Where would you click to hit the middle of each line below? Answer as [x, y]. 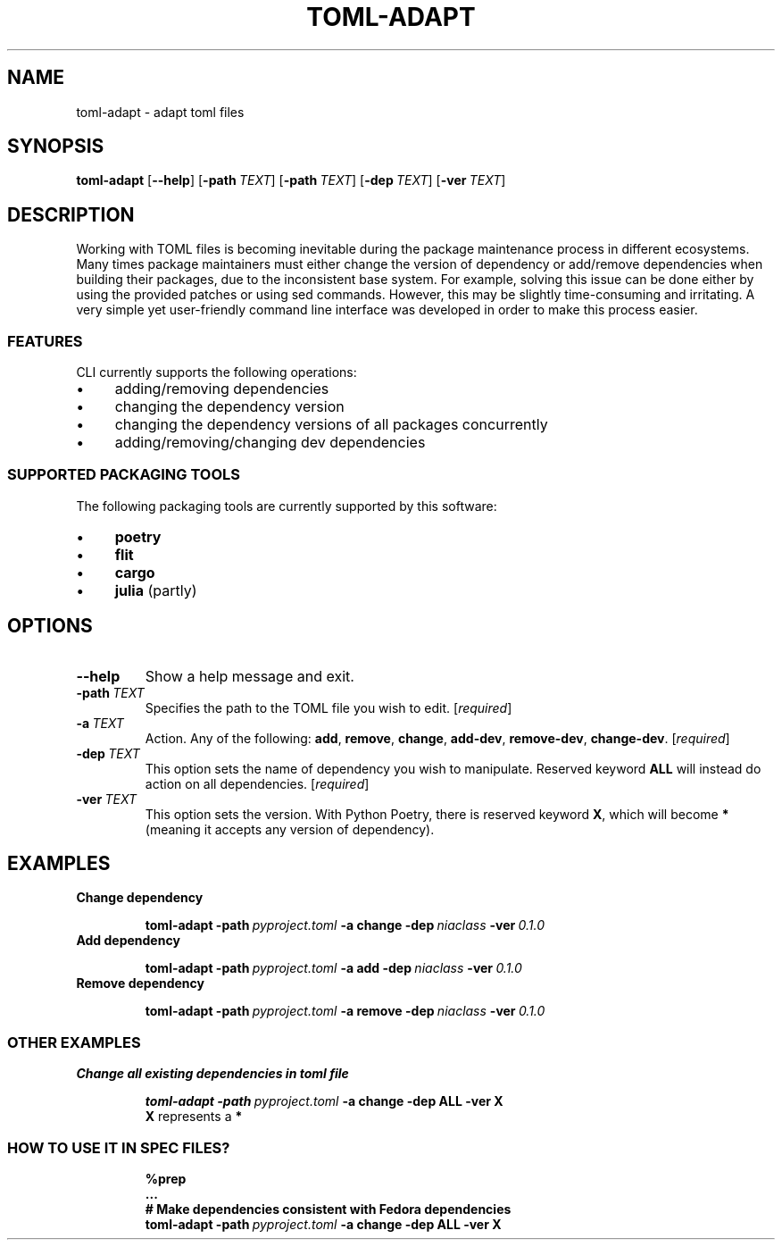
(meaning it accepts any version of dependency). [290, 829]
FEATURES [45, 341]
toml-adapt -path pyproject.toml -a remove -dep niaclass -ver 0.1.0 [345, 1011]
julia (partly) [156, 590]
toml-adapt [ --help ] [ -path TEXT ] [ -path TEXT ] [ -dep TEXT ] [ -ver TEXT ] [291, 180]
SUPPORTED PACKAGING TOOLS [124, 475]
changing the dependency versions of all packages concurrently [331, 425]
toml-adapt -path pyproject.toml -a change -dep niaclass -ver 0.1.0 [345, 925]
